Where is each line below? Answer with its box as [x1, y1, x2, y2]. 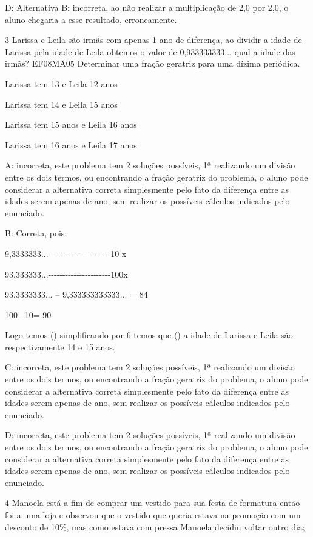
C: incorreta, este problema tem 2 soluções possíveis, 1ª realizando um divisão [5, 361, 295, 373]
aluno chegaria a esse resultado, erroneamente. [5, 13, 177, 25]
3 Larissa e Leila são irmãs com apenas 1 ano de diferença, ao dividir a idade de [5, 33, 302, 46]
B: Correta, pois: [5, 227, 67, 239]
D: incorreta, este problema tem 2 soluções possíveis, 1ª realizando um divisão [5, 429, 295, 441]
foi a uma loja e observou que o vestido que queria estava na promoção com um [5, 509, 301, 521]
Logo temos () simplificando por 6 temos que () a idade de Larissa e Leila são [5, 329, 293, 341]
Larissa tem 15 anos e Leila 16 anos [5, 118, 137, 131]
